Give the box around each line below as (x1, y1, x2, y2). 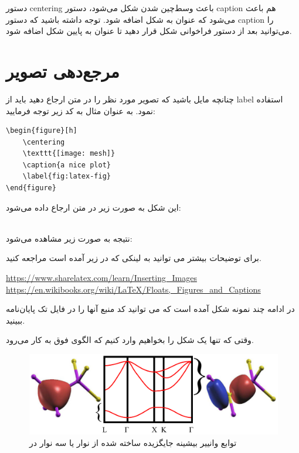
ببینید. (6, 314, 25, 326)
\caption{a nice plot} (22, 160, 111, 169)
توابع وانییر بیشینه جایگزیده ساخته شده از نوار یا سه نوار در (29, 436, 237, 448)
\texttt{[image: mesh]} (22, 149, 115, 158)
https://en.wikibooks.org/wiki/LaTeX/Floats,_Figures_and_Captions (6, 283, 261, 295)
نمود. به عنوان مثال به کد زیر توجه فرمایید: (6, 104, 155, 116)
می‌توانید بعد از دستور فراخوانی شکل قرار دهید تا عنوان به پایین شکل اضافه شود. (6, 25, 292, 37)
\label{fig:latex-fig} (22, 172, 111, 181)
